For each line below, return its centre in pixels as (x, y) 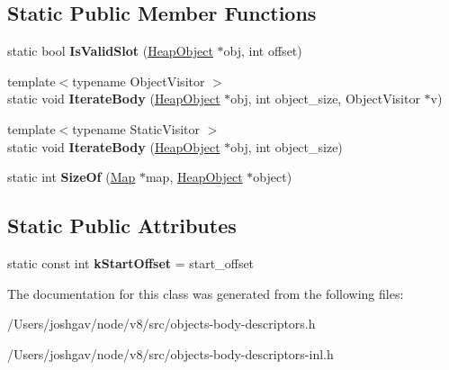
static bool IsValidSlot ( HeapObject (110, 51)
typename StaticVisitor (136, 128)
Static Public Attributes (122, 226)
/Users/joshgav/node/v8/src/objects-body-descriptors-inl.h (171, 353)
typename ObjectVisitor (139, 81)
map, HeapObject (194, 177)
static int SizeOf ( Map (72, 177)
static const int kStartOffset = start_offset (131, 262)
